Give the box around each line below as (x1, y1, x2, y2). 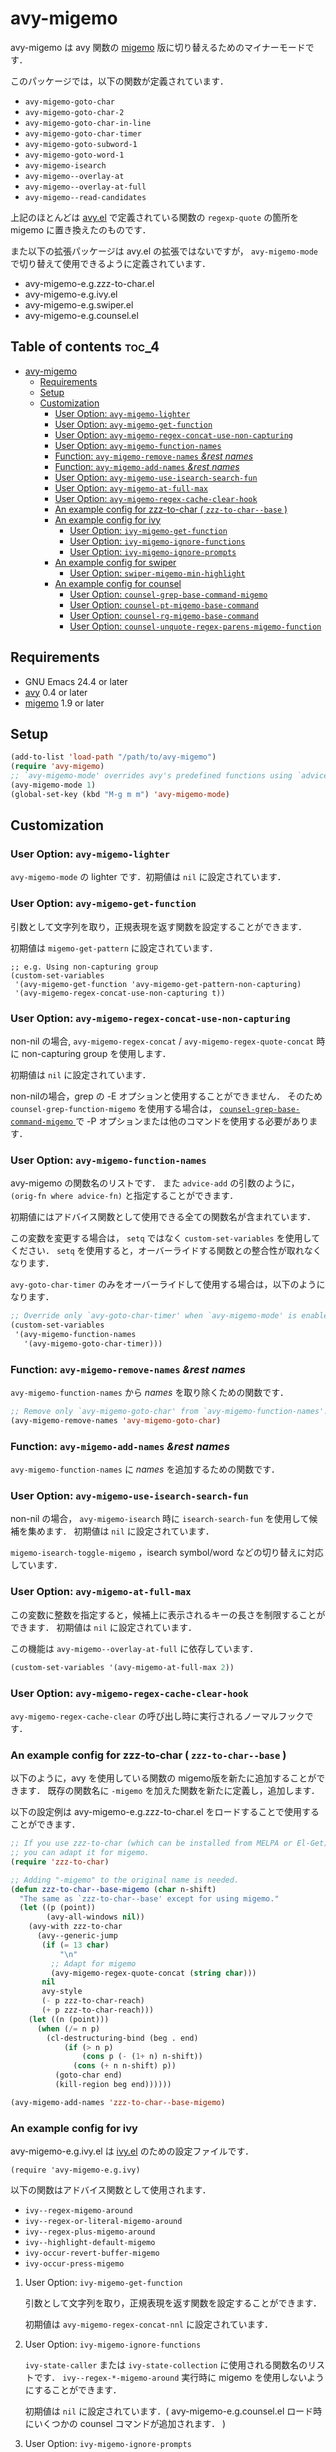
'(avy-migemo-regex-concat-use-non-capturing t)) (14, 988, 226, 998)
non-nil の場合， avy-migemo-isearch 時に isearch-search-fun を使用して (10, 1513, 310, 1525)
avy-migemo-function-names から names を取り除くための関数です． (10, 1387, 289, 1399)
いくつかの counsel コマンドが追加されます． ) (33, 2418, 227, 2430)
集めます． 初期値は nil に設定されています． (27, 1525, 215, 1537)
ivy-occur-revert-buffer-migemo (24, 2248, 160, 2259)
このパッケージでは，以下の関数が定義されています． (10, 75, 229, 87)
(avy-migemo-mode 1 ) (10, 780, 97, 790)
